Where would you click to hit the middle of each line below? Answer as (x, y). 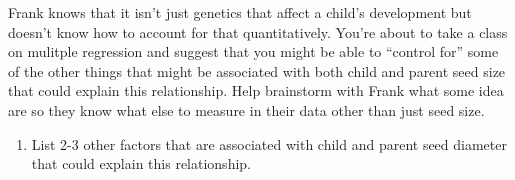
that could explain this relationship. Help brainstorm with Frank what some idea (256, 90)
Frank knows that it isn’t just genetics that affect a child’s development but (240, 12)
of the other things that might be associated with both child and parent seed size (257, 70)
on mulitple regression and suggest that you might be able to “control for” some (253, 51)
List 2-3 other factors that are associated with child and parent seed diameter (269, 143)
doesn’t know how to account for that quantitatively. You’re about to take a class (258, 31)
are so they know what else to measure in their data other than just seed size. (246, 109)
